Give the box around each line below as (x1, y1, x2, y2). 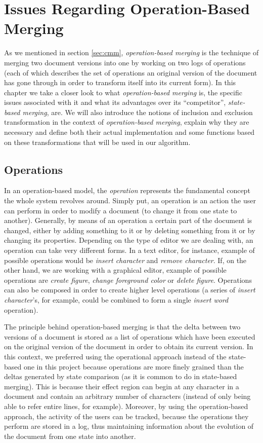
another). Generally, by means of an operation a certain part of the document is (4, 215, 252, 226)
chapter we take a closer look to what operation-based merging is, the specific (4, 87, 242, 97)
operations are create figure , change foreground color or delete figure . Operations (4, 274, 252, 285)
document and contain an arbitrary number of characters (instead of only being (4, 391, 251, 401)
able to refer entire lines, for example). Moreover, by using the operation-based (4, 400, 248, 411)
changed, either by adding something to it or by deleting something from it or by (4, 225, 255, 235)
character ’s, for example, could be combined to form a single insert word (4, 294, 229, 305)
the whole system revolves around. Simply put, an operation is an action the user (4, 195, 256, 206)
